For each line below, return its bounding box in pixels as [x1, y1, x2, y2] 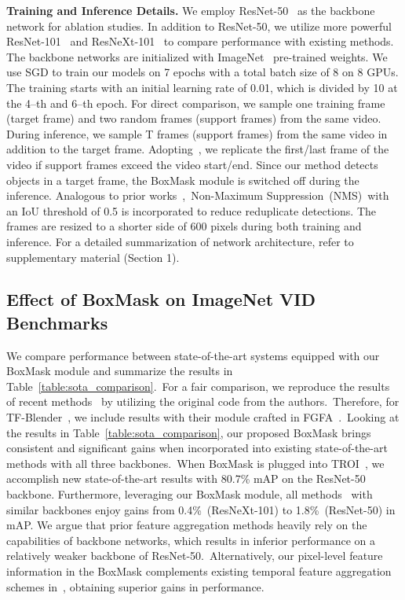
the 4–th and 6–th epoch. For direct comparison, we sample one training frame [6, 94, 385, 111]
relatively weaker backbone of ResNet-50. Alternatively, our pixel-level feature [6, 547, 383, 564]
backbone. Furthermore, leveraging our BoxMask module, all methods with [6, 486, 373, 502]
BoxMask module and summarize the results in [6, 363, 233, 379]
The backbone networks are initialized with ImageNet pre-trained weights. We [6, 48, 388, 64]
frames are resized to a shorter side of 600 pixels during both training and [6, 218, 362, 234]
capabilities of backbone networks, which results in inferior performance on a [6, 532, 375, 548]
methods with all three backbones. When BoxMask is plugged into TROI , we [6, 455, 385, 471]
